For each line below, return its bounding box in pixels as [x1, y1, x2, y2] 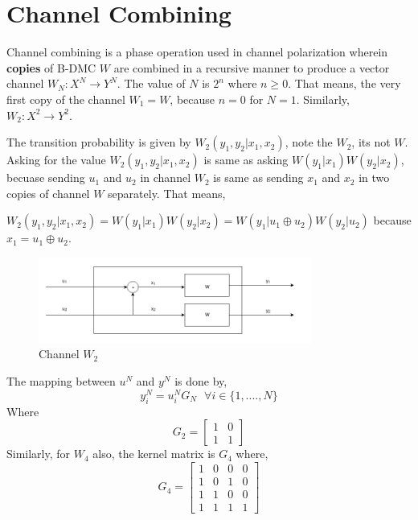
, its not [351, 134, 391, 151]
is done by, [174, 373, 227, 390]
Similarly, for [6, 445, 71, 462]
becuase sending [6, 169, 85, 186]
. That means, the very [288, 75, 401, 92]
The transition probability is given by [6, 134, 191, 151]
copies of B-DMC [6, 59, 96, 76]
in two [359, 169, 390, 186]
